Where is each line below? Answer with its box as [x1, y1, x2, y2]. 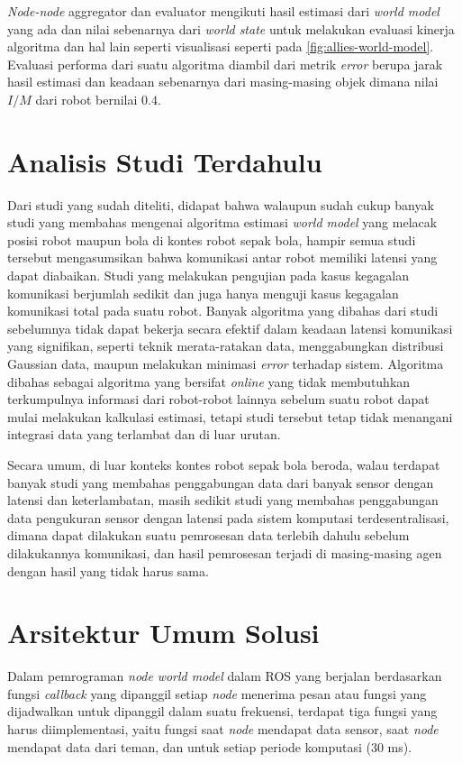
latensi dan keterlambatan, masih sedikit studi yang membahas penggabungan [7, 491, 439, 510]
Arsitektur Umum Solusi [7, 614, 320, 651]
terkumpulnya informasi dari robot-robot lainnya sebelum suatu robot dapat [7, 390, 430, 409]
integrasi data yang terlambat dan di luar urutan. [7, 425, 281, 444]
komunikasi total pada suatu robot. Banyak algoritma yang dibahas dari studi [7, 301, 439, 320]
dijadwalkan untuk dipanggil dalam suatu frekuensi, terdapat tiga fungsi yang [7, 702, 438, 721]
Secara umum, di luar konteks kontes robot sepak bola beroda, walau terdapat [7, 455, 440, 473]
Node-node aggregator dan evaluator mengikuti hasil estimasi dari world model [7, 2, 439, 20]
